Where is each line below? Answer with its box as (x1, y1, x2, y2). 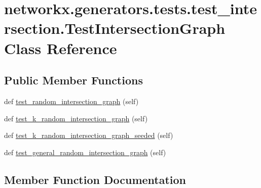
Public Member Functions (4, 72, 143, 88)
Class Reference (4, 37, 117, 58)
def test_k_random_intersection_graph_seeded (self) (4, 130, 173, 140)
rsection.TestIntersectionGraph (4, 18, 226, 38)
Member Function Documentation (4, 171, 187, 187)
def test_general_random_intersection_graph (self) (4, 147, 166, 157)
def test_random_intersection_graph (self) (4, 96, 139, 106)
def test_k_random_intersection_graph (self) (4, 113, 148, 123)
